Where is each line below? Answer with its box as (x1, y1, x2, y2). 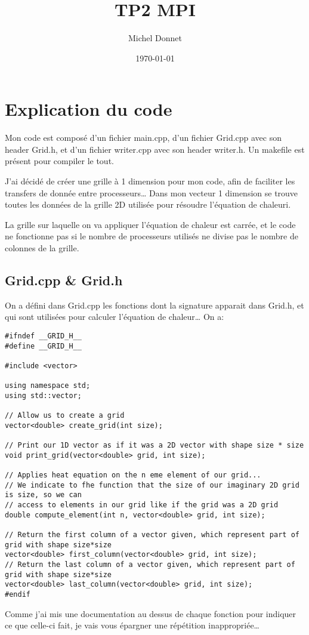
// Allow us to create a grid (5, 411, 125, 420)
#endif (5, 590, 30, 599)
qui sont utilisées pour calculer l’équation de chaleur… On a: (5, 310, 224, 323)
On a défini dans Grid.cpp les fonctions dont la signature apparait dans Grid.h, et (5, 298, 304, 311)
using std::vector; (5, 391, 82, 400)
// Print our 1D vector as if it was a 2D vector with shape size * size (5, 441, 304, 450)
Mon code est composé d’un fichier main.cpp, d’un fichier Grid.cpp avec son (5, 131, 282, 144)
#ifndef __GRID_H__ (5, 331, 82, 340)
